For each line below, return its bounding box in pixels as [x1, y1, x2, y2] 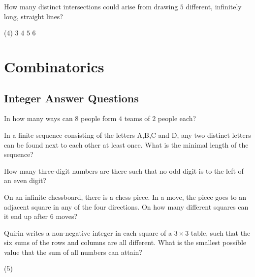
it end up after [4, 211, 48, 221]
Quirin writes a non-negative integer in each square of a [4, 227, 172, 238]
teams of [124, 113, 150, 123]
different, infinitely [186, 1, 242, 11]
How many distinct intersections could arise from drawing [4, 1, 178, 11]
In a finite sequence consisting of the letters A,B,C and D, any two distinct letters [4, 129, 251, 140]
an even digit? [4, 175, 46, 185]
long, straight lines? [4, 11, 63, 21]
